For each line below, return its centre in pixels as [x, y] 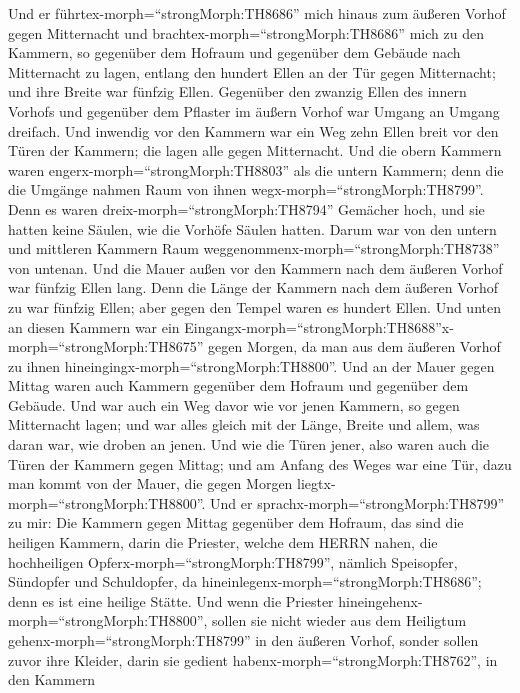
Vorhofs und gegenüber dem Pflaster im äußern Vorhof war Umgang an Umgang [254, 110]
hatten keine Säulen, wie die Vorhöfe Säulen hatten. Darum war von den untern [252, 228]
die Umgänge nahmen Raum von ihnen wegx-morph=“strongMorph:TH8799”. [246, 189]
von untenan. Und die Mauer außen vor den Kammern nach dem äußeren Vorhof [255, 267]
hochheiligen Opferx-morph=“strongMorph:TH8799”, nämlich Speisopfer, [233, 561]
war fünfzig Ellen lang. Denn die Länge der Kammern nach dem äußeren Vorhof [253, 287]
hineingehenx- [380, 600]
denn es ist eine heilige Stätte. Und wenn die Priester [171, 600]
